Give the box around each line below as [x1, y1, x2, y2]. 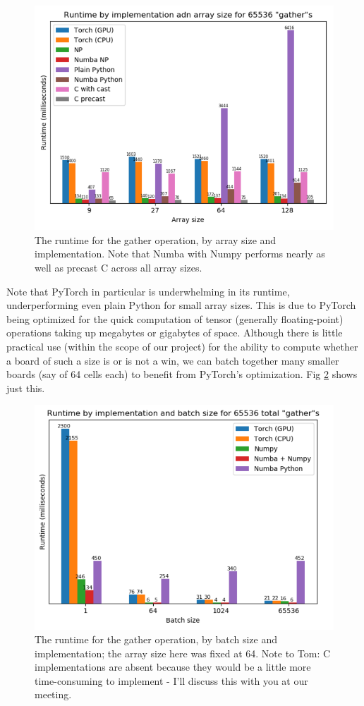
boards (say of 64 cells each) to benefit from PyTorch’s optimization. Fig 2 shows [6, 367, 358, 382]
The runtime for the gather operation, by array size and [35, 232, 277, 247]
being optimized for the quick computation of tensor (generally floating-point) [6, 311, 344, 326]
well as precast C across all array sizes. [35, 260, 202, 275]
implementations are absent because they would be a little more [35, 659, 311, 674]
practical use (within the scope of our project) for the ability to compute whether [6, 339, 358, 354]
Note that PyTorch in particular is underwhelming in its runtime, [6, 284, 290, 298]
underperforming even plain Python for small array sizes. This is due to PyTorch [6, 298, 356, 312]
